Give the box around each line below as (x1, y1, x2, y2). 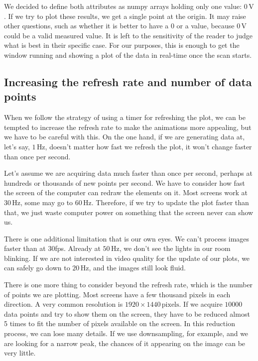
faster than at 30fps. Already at (4, 243, 101, 253)
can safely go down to (4, 262, 70, 273)
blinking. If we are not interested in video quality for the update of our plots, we (4, 252, 250, 263)
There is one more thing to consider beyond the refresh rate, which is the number (4, 279, 253, 290)
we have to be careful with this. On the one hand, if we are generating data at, (4, 131, 245, 142)
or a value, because (176, 20, 235, 31)
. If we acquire (179, 299, 223, 309)
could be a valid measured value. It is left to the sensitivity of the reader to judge (4, 30, 253, 40)
